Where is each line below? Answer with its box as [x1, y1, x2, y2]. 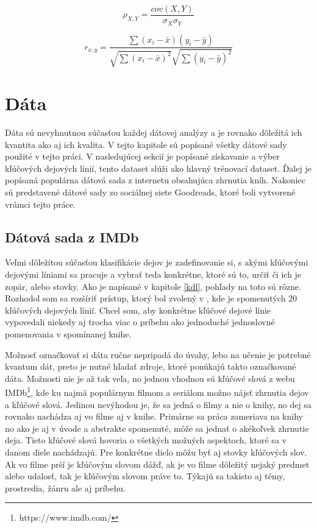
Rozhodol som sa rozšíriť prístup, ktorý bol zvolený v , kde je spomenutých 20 [5, 292, 297, 304]
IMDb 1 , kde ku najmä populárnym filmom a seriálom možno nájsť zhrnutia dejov [5, 384, 309, 399]
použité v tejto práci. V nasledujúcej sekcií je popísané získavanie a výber [5, 150, 280, 163]
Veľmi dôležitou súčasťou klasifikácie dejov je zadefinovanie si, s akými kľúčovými [5, 256, 308, 269]
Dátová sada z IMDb [5, 227, 139, 246]
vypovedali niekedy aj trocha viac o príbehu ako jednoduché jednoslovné [5, 315, 275, 328]
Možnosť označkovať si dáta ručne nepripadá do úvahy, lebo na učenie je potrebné [5, 348, 311, 361]
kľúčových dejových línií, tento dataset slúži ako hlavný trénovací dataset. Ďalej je [5, 161, 312, 174]
